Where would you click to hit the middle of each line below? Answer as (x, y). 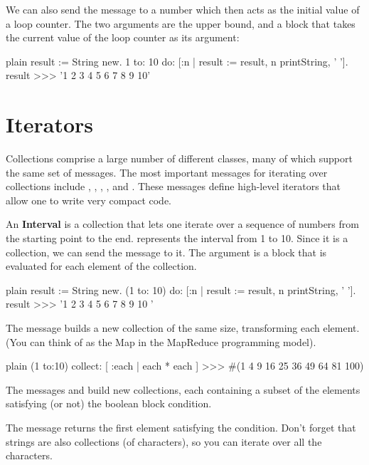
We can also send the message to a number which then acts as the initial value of (183, 9)
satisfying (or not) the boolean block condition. (109, 403)
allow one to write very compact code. (89, 200)
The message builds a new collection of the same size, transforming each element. (183, 328)
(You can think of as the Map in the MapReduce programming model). (161, 341)
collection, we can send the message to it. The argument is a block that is (166, 252)
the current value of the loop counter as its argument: (123, 37)
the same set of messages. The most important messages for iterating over (167, 172)
